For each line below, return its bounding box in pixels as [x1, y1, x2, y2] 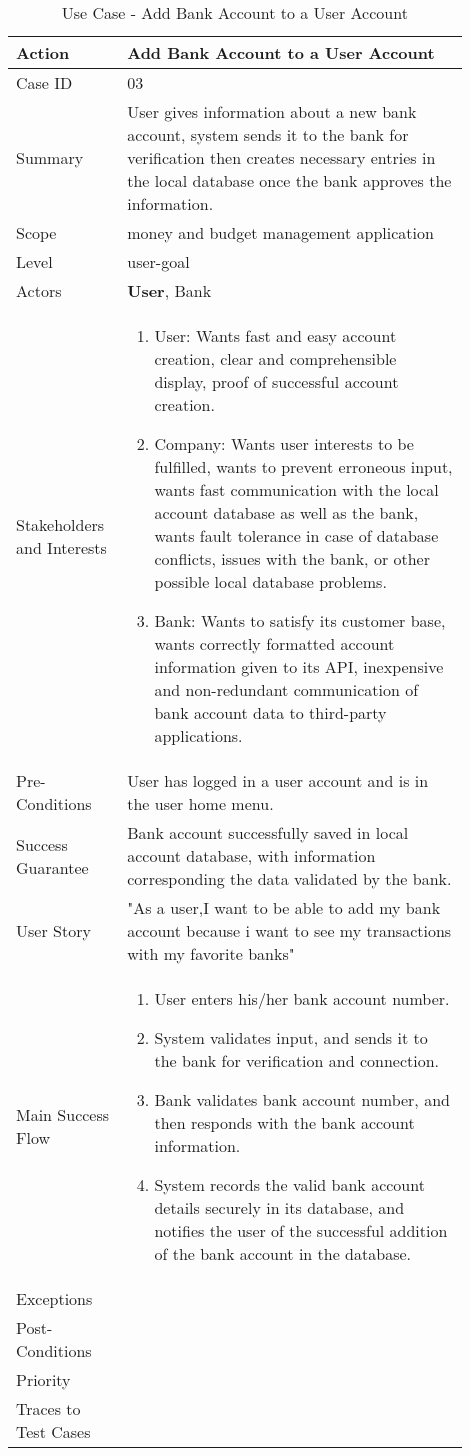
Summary [16, 146, 84, 169]
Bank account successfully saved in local [127, 821, 409, 844]
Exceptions [16, 1287, 93, 1310]
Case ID [16, 71, 73, 94]
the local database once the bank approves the [127, 169, 452, 192]
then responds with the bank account [154, 1111, 415, 1134]
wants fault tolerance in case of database [154, 524, 439, 547]
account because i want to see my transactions [127, 919, 452, 942]
